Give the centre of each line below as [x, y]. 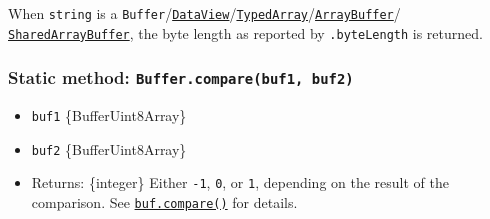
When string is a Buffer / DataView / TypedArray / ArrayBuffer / [204, 13]
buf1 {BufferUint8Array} [109, 115]
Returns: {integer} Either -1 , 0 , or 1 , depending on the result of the [240, 182]
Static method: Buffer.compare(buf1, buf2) [181, 77]
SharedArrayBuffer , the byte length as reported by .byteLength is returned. [245, 32]
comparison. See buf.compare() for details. [164, 202]
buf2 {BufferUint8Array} [109, 148]
